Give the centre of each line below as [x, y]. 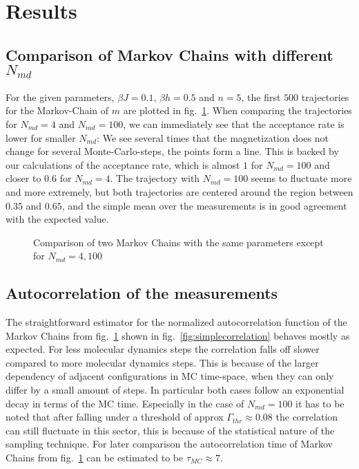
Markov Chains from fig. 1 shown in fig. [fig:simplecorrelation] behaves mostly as [178, 335]
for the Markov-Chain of [57, 110]
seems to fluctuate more [301, 178]
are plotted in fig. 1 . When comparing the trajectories [237, 110]
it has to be [320, 403]
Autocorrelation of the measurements [142, 293]
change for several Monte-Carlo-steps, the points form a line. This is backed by [172, 151]
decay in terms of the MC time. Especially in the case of [125, 403]
